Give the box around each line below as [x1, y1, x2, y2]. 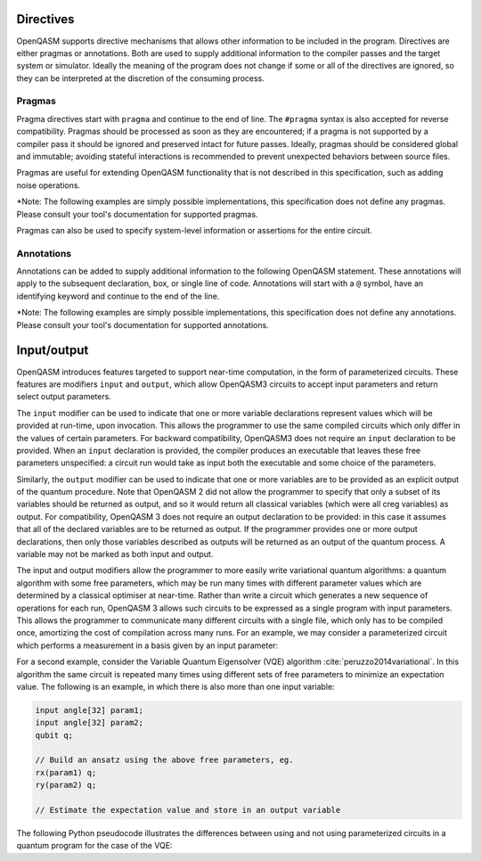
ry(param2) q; [35, 780, 97, 791]
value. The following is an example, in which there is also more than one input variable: [16, 681, 335, 692]
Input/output [16, 343, 89, 358]
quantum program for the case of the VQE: [16, 840, 173, 851]
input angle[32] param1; [35, 705, 144, 715]
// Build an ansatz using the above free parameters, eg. [35, 755, 294, 766]
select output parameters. [16, 391, 111, 402]
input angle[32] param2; [35, 717, 144, 728]
